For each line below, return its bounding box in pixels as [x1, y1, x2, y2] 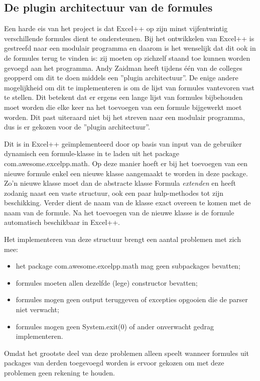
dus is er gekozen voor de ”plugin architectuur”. [4, 121, 150, 132]
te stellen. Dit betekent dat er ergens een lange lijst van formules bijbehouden [4, 92, 243, 102]
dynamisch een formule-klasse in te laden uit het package [4, 148, 180, 159]
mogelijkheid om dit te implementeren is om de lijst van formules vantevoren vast [4, 82, 254, 92]
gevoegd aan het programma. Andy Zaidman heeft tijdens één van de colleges [4, 62, 242, 73]
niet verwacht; [16, 304, 59, 315]
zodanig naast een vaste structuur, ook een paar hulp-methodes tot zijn [4, 187, 224, 198]
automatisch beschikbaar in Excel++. [4, 217, 120, 227]
